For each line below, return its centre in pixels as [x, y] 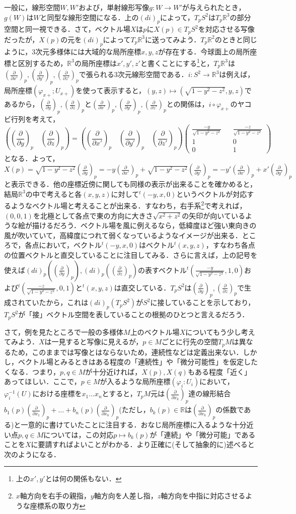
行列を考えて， [35, 119]
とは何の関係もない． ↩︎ [83, 479]
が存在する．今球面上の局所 [204, 51]
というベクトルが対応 [212, 194]
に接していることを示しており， [203, 302]
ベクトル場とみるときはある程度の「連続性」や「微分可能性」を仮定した [138, 362]
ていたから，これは [57, 302]
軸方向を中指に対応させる [203, 495]
